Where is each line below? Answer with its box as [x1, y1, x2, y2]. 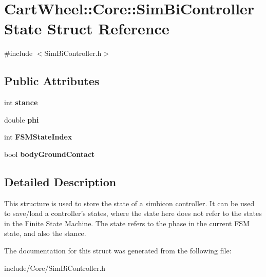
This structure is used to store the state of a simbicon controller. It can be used [4, 197, 255, 208]
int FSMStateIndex [4, 131, 72, 142]
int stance [4, 97, 38, 108]
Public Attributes [4, 73, 100, 89]
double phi [4, 114, 39, 125]
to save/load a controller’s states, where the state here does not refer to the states [4, 208, 262, 219]
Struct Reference [47, 18, 169, 39]
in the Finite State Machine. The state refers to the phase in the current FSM [4, 217, 250, 228]
